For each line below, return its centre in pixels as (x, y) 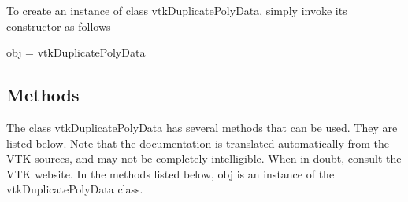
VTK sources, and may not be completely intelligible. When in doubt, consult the (204, 158)
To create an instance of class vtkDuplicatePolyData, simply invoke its (177, 10)
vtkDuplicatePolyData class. (75, 189)
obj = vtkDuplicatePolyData (76, 52)
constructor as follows (59, 26)
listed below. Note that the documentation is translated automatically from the (198, 143)
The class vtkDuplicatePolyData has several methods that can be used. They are (202, 127)
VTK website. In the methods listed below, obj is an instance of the (171, 173)
